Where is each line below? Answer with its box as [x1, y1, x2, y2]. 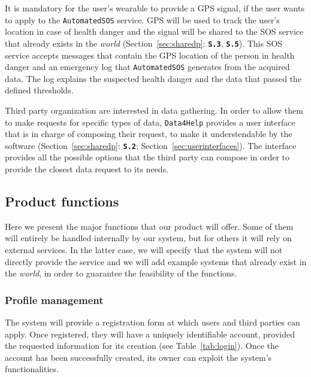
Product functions [5, 192, 119, 211]
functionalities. [5, 363, 59, 375]
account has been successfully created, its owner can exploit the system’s [5, 351, 272, 363]
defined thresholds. [5, 84, 74, 96]
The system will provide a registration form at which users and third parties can [5, 316, 300, 329]
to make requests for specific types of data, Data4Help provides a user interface [5, 115, 295, 128]
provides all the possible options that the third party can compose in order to [5, 151, 290, 163]
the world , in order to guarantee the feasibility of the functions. [5, 267, 237, 279]
